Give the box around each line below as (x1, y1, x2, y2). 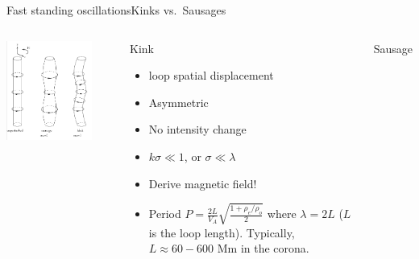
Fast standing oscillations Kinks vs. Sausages (6, 2, 226, 18)
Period (148, 205, 181, 222)
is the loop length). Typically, (148, 224, 295, 240)
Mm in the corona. (217, 240, 309, 257)
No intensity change (148, 121, 247, 138)
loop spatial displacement (148, 67, 274, 84)
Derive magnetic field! (148, 175, 257, 191)
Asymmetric (148, 93, 209, 110)
